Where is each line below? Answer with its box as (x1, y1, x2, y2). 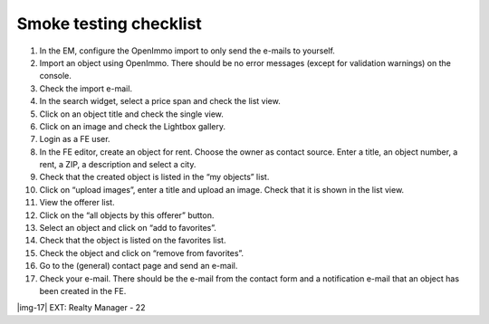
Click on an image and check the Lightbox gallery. (39, 120, 226, 131)
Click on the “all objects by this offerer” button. (39, 209, 215, 221)
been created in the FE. (39, 285, 127, 296)
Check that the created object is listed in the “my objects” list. (39, 172, 270, 183)
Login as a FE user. (39, 134, 110, 145)
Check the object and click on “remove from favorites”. (39, 247, 244, 258)
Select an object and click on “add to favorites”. (39, 223, 217, 233)
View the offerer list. (39, 197, 115, 208)
